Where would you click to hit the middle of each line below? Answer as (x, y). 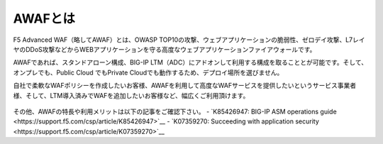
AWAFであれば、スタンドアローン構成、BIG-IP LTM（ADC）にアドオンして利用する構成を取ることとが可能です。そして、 (190, 62)
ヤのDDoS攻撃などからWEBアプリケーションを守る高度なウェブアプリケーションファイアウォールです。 (165, 49)
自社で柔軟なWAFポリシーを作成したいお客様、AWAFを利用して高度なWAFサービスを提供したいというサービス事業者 (185, 86)
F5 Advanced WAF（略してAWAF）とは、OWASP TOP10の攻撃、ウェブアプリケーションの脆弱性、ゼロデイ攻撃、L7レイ (189, 40)
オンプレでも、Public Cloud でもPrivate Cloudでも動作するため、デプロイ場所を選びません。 (148, 72)
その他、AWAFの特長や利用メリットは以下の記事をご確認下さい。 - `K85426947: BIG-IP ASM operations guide (175, 111)
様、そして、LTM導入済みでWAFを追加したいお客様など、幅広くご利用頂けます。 (131, 95)
